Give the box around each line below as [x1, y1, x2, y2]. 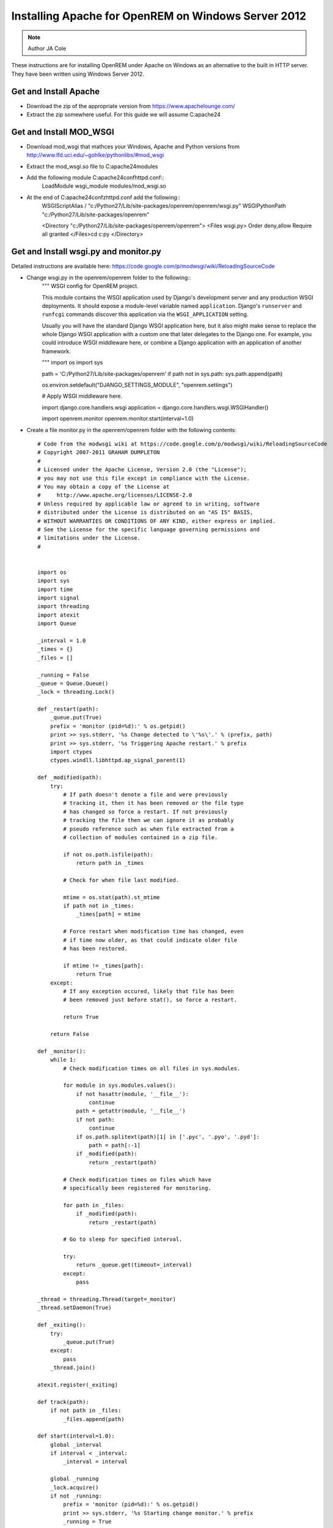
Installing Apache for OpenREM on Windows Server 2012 [11, 9, 307, 23]
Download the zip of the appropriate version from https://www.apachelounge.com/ [26, 102, 235, 109]
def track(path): [37, 1398, 89, 1405]
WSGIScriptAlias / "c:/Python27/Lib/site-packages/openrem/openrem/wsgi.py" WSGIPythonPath [42, 202, 287, 210]
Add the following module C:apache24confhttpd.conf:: [26, 174, 164, 182]
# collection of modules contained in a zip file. [63, 834, 218, 840]
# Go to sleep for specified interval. [63, 1236, 183, 1243]
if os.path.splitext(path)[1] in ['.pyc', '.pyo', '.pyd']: [76, 1133, 260, 1140]
